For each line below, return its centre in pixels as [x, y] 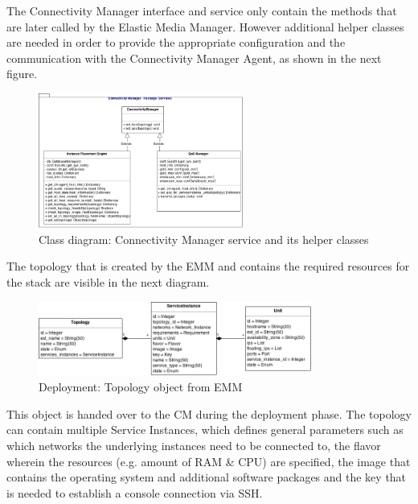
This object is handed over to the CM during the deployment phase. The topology [209, 413]
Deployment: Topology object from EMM [141, 387]
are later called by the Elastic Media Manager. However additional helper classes [205, 26]
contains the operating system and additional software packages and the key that [207, 477]
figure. [22, 74]
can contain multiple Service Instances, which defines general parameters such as [205, 430]
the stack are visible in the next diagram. [108, 281]
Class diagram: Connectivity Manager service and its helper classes [204, 239]
